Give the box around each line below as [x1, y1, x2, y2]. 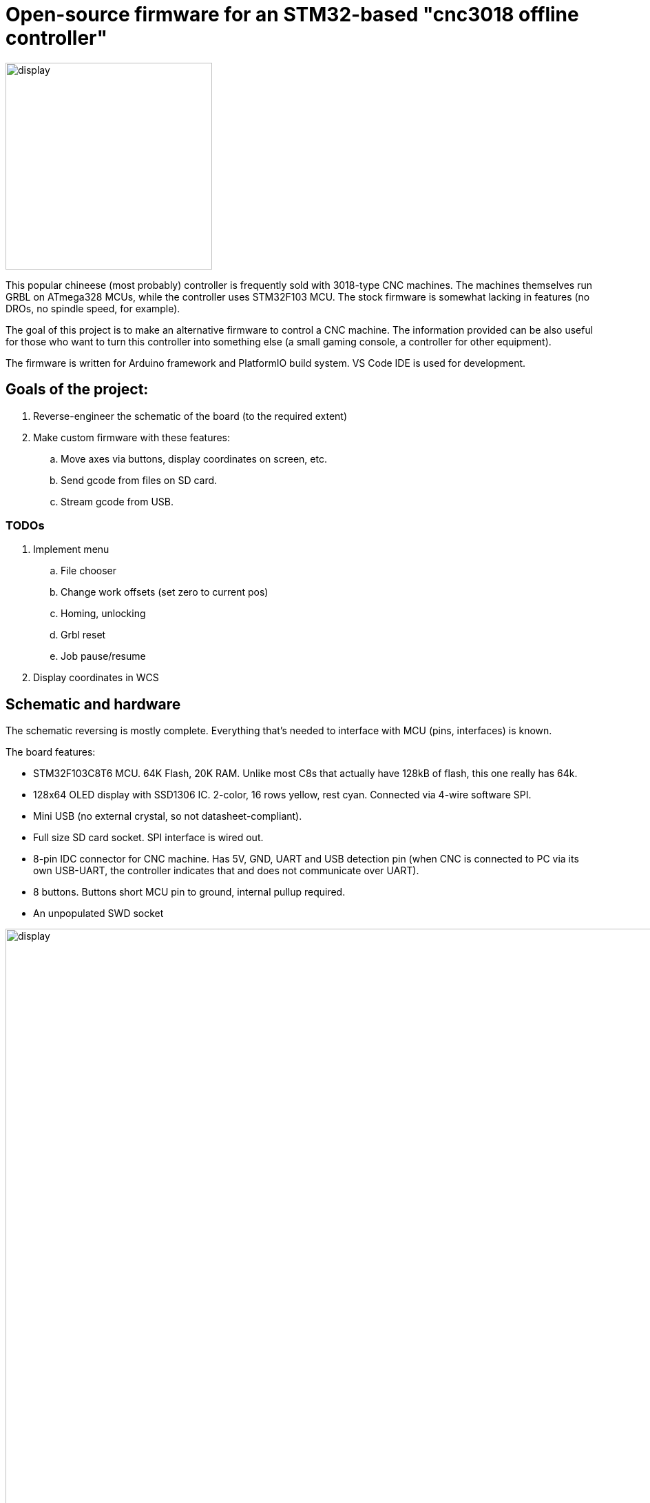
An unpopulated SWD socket [33, 907, 164, 920]
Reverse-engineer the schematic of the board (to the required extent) [33, 410, 348, 422]
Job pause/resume [61, 650, 146, 663]
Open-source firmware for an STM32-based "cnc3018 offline [6, 3, 579, 26]
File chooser [61, 565, 117, 577]
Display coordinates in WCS [33, 672, 159, 684]
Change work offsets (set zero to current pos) [61, 586, 269, 598]
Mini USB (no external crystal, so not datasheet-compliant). [33, 810, 302, 823]
